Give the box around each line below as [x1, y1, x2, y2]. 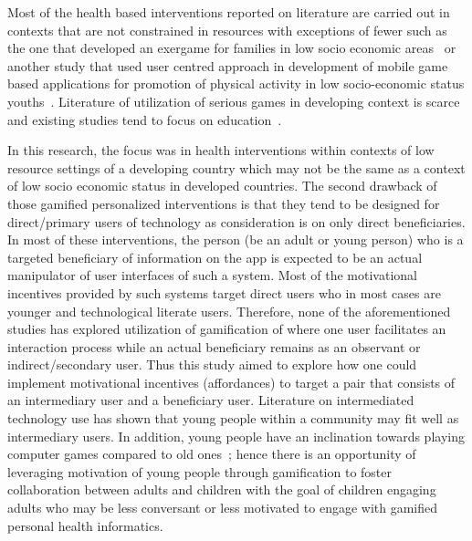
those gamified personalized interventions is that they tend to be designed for [7, 193, 440, 213]
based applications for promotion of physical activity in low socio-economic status [7, 74, 465, 93]
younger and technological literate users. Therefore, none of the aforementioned [7, 301, 451, 320]
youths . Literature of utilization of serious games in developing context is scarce [7, 91, 460, 110]
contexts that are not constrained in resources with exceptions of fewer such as [7, 20, 447, 39]
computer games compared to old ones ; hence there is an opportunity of [7, 444, 416, 463]
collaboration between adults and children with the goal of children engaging [7, 480, 436, 499]
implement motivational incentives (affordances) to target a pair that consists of [7, 372, 456, 391]
